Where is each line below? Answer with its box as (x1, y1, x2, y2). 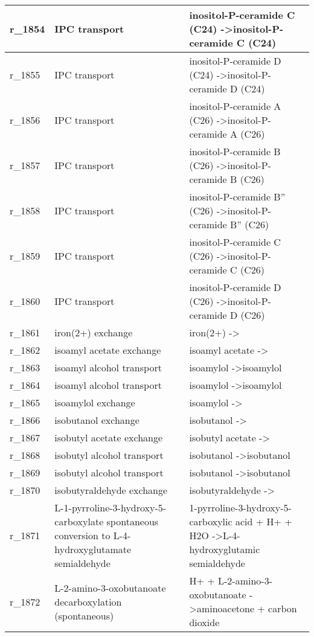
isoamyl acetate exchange (54, 343, 161, 357)
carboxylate (54, 514, 104, 528)
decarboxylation (54, 594, 122, 609)
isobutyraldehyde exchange (54, 483, 168, 497)
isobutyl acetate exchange (54, 431, 163, 444)
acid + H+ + (235, 514, 292, 528)
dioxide (189, 615, 220, 629)
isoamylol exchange (54, 395, 135, 409)
